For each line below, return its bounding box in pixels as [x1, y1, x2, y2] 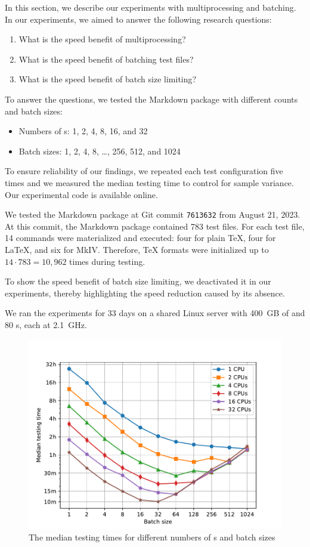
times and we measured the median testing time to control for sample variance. [5, 176, 294, 188]
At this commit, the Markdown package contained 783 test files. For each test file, [5, 220, 305, 232]
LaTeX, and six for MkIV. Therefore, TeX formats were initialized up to [5, 243, 269, 255]
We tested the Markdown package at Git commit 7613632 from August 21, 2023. [5, 208, 300, 221]
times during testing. [69, 255, 145, 267]
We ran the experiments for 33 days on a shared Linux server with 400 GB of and [5, 307, 305, 319]
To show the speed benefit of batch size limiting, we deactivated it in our [5, 275, 271, 288]
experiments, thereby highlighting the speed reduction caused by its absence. [5, 286, 285, 299]
